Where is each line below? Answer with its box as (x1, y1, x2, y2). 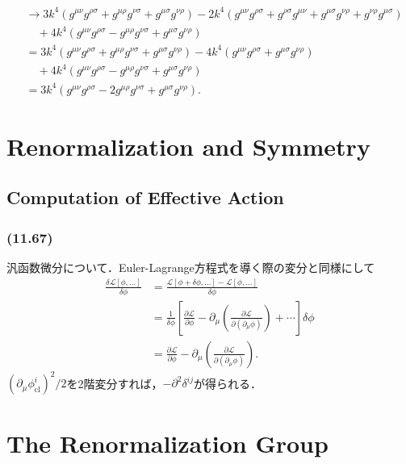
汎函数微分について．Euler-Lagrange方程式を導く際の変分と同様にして (6, 259, 375, 276)
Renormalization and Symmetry (6, 129, 370, 162)
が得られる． (193, 374, 262, 391)
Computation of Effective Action (6, 185, 284, 210)
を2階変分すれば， (66, 374, 163, 391)
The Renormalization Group (6, 426, 329, 459)
